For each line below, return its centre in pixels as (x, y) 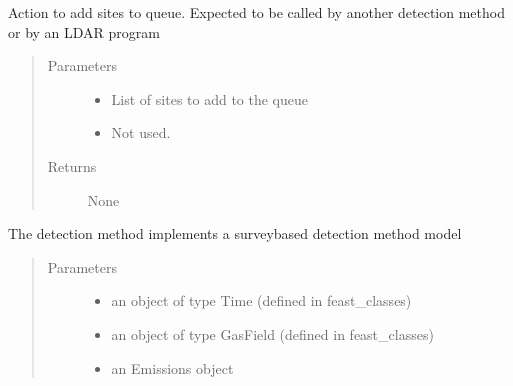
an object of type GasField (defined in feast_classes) (272, 333)
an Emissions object (172, 367)
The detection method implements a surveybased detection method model (235, 233)
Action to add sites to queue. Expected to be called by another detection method (256, 12)
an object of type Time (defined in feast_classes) (261, 300)
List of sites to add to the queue (209, 98)
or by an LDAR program (84, 31)
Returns (72, 165)
